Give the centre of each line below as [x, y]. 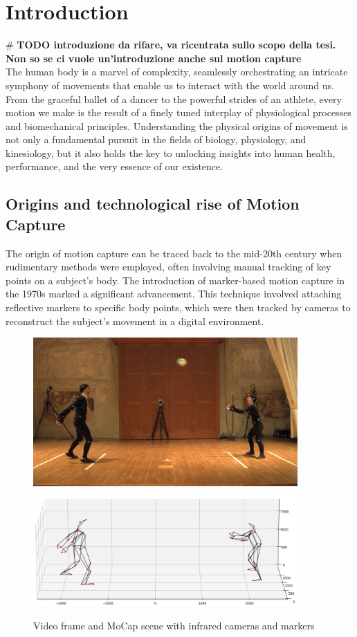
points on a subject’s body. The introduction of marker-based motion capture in [175, 280]
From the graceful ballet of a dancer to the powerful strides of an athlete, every [174, 99]
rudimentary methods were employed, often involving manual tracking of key [168, 267]
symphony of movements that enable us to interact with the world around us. [170, 85]
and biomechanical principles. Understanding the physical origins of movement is [177, 126]
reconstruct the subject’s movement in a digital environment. [135, 321]
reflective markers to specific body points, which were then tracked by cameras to [178, 307]
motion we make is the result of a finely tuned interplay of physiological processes [178, 112]
